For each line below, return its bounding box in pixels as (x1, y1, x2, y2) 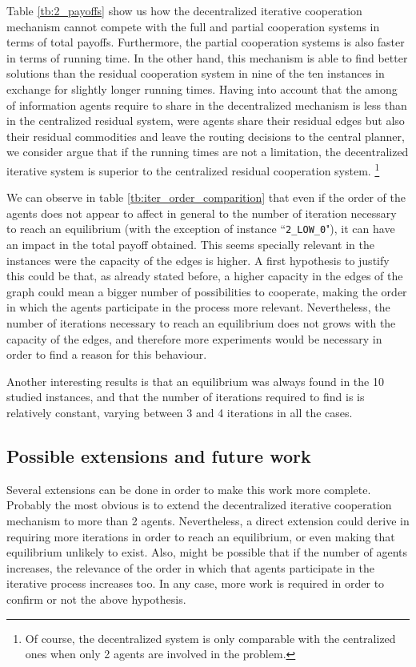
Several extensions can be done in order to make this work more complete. (6, 480, 371, 497)
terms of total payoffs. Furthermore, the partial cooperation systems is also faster (6, 34, 405, 50)
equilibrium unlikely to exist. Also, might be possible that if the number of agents (6, 544, 407, 561)
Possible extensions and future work (6, 443, 311, 468)
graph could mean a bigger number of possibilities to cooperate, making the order (6, 283, 407, 299)
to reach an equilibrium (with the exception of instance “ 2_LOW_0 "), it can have (6, 220, 395, 237)
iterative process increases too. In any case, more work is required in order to (6, 575, 385, 592)
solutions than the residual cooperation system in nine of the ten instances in (6, 65, 385, 82)
